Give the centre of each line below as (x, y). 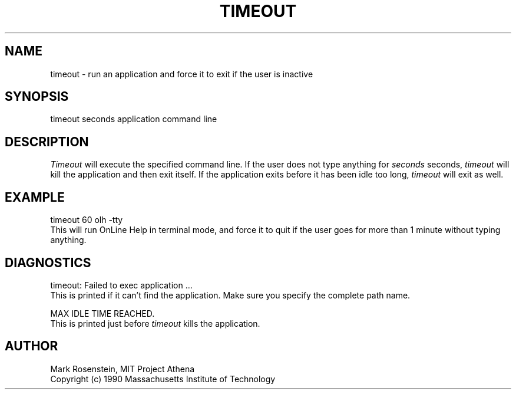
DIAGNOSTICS (48, 262)
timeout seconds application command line (134, 119)
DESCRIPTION (47, 142)
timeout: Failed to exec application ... (121, 285)
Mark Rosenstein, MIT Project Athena (123, 369)
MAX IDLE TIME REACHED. (102, 313)
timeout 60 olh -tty (87, 220)
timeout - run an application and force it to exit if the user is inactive (182, 74)
